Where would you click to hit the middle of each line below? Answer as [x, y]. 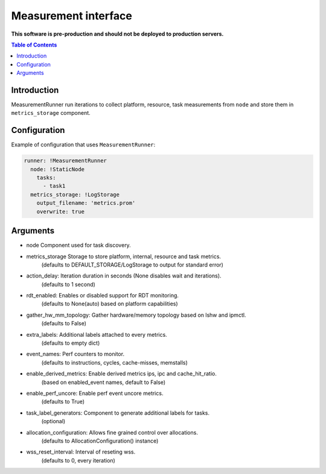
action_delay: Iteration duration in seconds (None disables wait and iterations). [124, 276]
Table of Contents [34, 45]
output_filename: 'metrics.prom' [86, 203]
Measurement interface [72, 16]
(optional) [53, 421]
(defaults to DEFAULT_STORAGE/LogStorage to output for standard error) [132, 265]
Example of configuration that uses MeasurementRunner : [83, 144]
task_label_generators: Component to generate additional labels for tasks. [118, 413]
